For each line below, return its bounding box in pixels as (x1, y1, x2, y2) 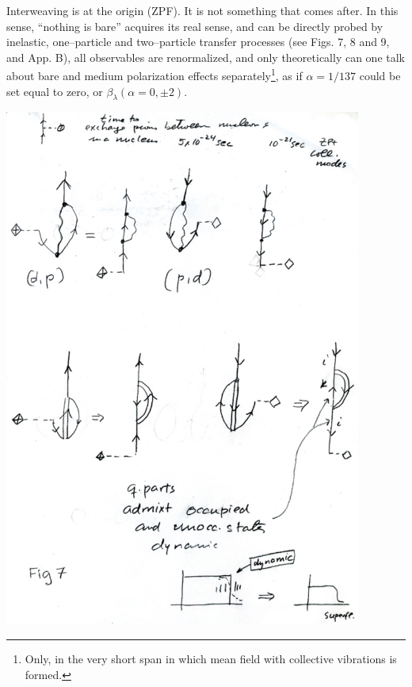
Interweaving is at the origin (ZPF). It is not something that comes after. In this (6, 2, 399, 18)
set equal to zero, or (6, 83, 103, 99)
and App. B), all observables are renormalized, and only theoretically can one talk (6, 48, 406, 65)
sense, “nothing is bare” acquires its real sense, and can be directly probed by (6, 17, 383, 34)
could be (359, 67, 401, 84)
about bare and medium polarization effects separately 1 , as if (6, 65, 303, 84)
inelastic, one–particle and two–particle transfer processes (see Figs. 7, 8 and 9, (6, 33, 390, 50)
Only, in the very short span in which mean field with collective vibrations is (25, 651, 397, 667)
